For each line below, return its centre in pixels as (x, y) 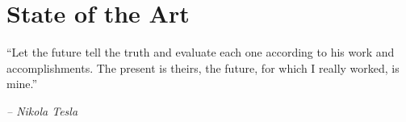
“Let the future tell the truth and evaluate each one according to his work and (201, 52)
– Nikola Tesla (42, 110)
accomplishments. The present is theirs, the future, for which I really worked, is (203, 67)
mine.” (22, 84)
